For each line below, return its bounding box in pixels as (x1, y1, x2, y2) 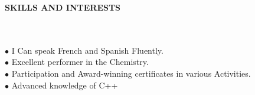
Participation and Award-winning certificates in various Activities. (11, 67, 251, 79)
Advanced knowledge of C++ (11, 78, 118, 91)
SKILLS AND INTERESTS (5, 1, 121, 13)
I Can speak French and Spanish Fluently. (11, 44, 164, 56)
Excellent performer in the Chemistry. (11, 55, 149, 68)
